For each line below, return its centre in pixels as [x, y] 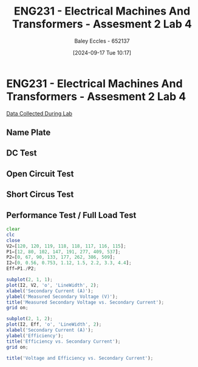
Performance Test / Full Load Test [71, 215]
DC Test [22, 153]
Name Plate [29, 133]
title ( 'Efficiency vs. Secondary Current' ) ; [63, 341]
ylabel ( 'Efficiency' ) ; [35, 335]
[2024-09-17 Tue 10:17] [102, 52]
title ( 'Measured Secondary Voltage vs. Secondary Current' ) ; [85, 302]
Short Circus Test [40, 195]
